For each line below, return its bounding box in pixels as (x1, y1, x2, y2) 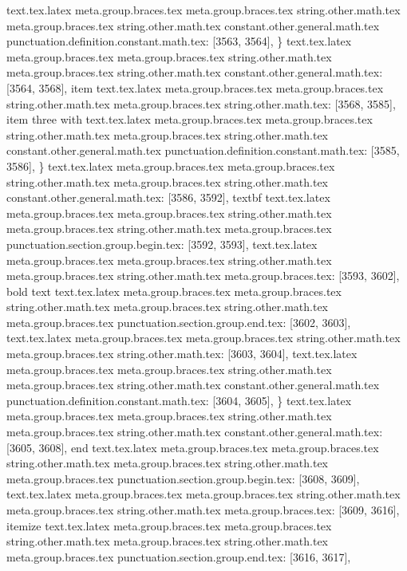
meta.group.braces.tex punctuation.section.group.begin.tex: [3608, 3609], (6, 470, 360, 486)
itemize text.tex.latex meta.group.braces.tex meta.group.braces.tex (6, 517, 332, 534)
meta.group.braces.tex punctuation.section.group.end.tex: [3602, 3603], (6, 313, 351, 330)
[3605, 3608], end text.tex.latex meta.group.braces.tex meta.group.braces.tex (6, 439, 379, 455)
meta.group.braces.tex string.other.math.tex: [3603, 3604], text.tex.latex (6, 345, 358, 362)
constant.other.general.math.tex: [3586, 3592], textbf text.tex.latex (6, 189, 330, 206)
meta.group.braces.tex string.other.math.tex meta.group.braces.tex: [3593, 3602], (6, 267, 400, 284)
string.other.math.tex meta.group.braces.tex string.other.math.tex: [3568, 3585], (6, 95, 396, 112)
